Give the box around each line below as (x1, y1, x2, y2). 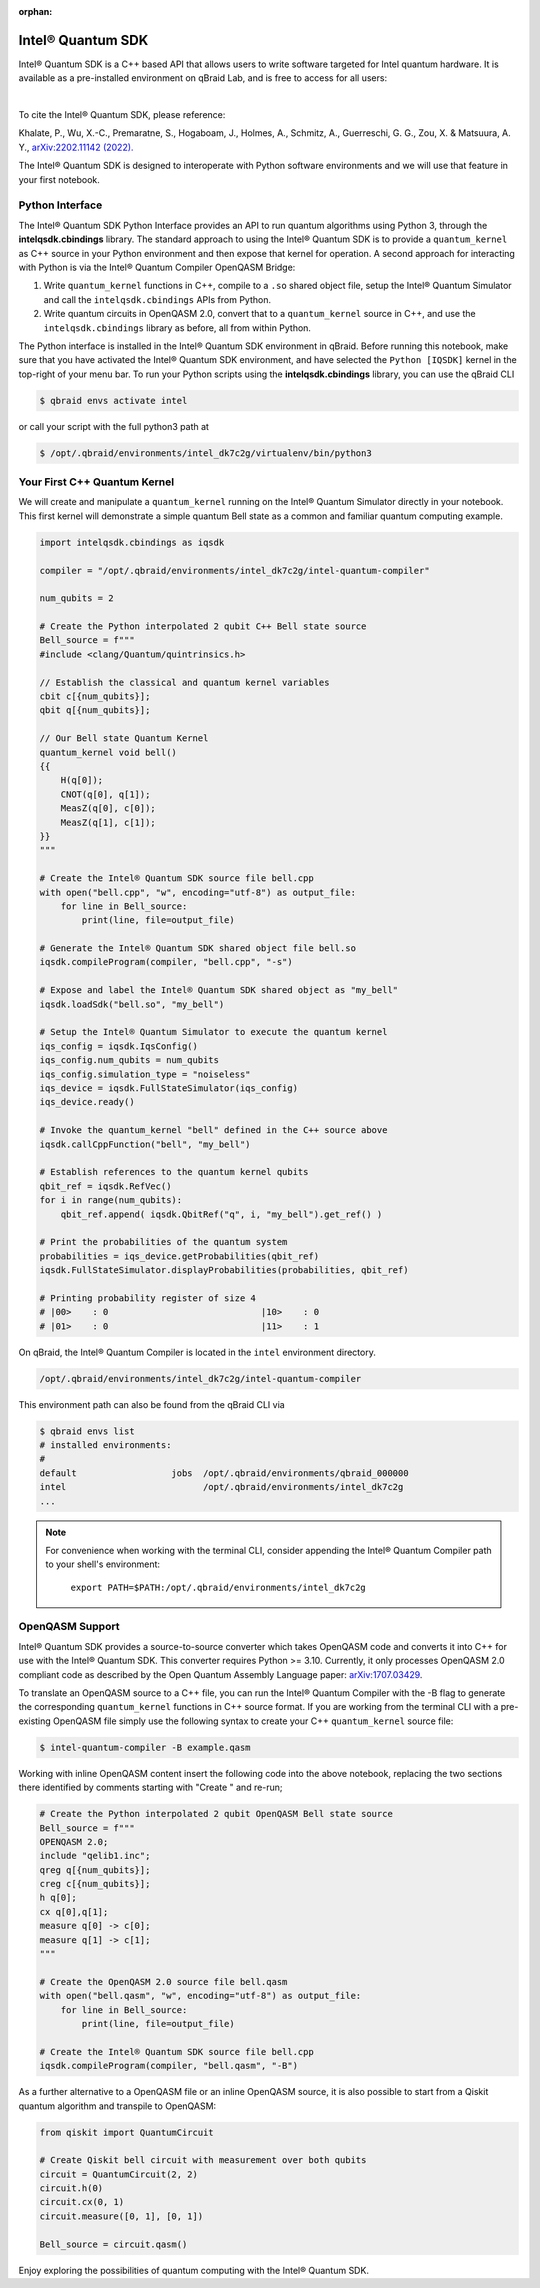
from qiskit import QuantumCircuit (39, 2126, 214, 2138)
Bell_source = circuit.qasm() (39, 2238, 188, 2250)
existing (18, 1715, 52, 1727)
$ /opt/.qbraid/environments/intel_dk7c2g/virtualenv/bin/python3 (39, 447, 372, 459)
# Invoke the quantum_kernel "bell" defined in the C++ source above (39, 1125, 388, 1136)
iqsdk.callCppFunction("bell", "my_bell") (39, 1138, 251, 1150)
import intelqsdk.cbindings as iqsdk (39, 536, 225, 548)
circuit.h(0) (39, 2183, 104, 2194)
